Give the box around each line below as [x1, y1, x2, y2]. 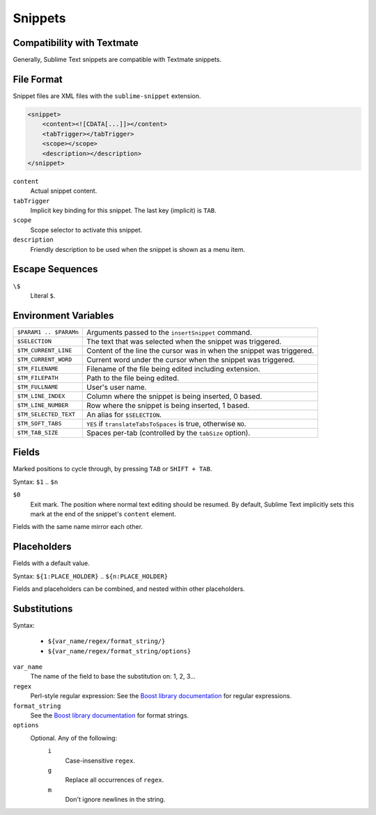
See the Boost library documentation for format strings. [30, 711, 189, 720]
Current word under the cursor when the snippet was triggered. [86, 355, 295, 365]
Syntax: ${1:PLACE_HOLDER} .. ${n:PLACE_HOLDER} [13, 571, 169, 580]
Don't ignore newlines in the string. [65, 796, 166, 804]
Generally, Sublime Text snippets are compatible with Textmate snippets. [13, 56, 222, 64]
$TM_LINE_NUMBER [17, 402, 69, 409]
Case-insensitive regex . [65, 756, 136, 765]
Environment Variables [13, 310, 114, 322]
